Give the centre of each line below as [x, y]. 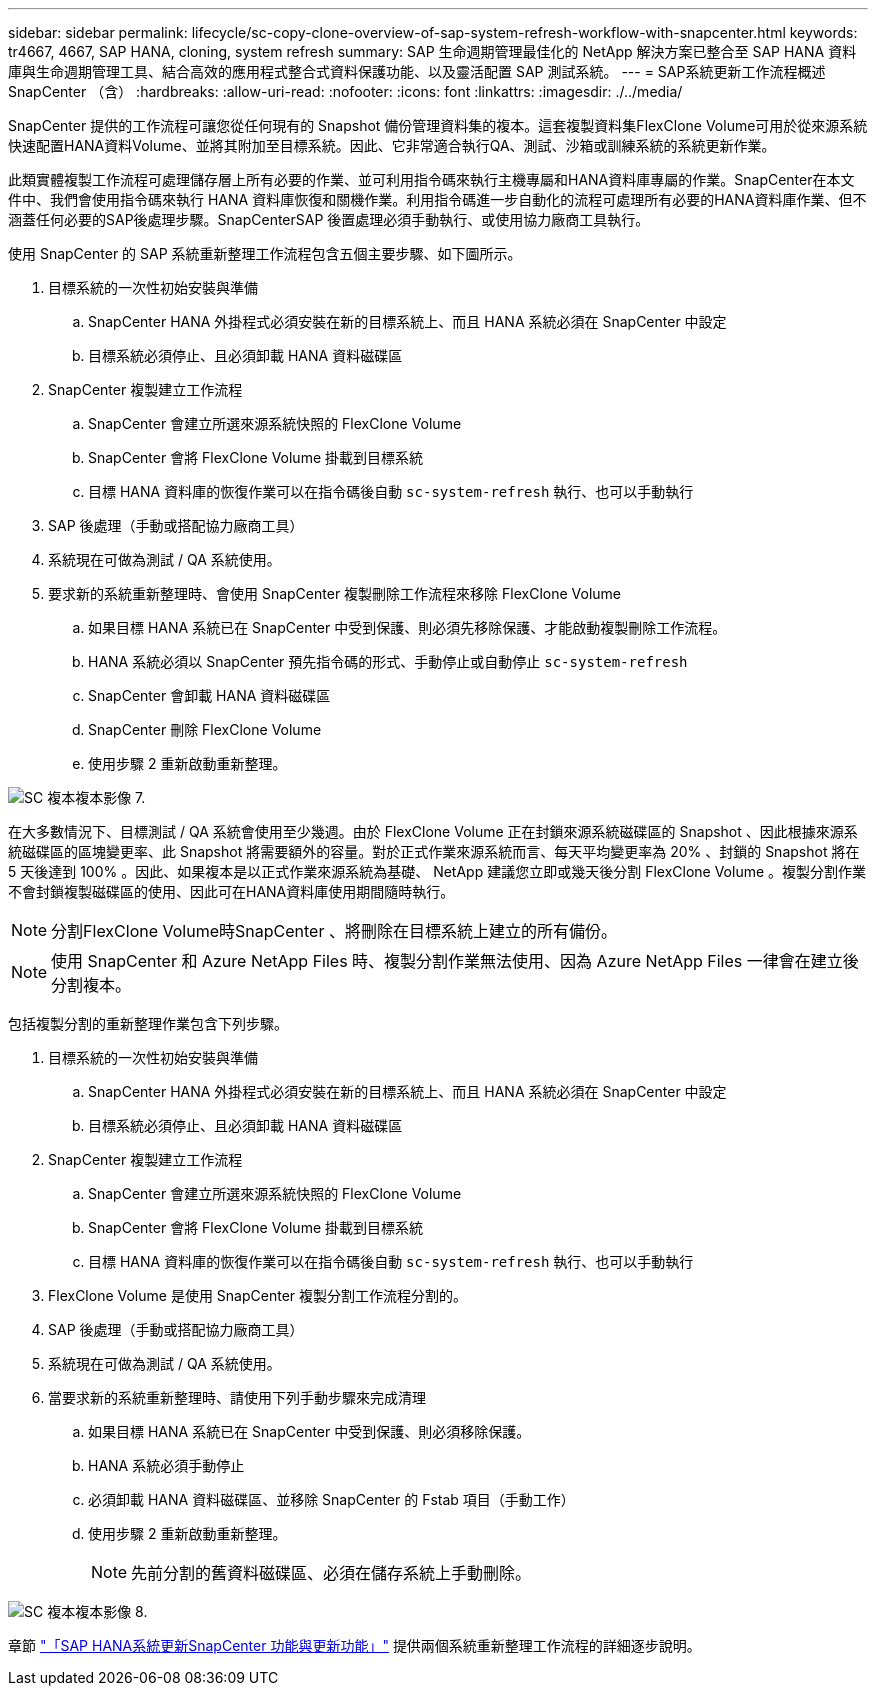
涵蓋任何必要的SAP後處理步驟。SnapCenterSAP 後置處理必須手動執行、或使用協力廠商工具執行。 [329, 219]
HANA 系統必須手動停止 [166, 1465]
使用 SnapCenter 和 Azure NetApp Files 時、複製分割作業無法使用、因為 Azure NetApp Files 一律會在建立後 [455, 961]
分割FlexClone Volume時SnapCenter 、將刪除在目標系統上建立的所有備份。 [334, 931]
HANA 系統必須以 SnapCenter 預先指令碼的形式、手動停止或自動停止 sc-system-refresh [388, 661]
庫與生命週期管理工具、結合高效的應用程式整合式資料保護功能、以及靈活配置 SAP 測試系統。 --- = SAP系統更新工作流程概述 [417, 71]
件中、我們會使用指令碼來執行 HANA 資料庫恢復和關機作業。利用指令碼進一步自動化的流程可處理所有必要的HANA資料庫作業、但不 [437, 199]
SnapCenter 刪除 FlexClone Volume [205, 729]
